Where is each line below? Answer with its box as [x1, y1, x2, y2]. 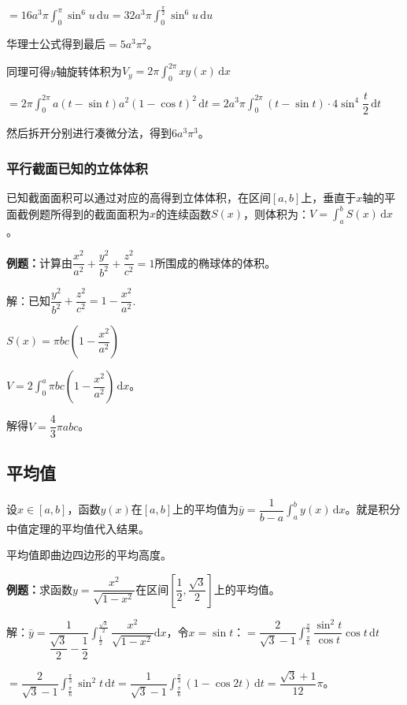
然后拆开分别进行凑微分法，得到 [6, 125, 172, 141]
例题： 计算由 [6, 254, 72, 270]
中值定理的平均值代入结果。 [6, 520, 150, 536]
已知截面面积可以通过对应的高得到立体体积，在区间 [6, 188, 271, 205]
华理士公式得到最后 [6, 35, 105, 52]
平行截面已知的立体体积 [6, 158, 148, 177]
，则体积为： [243, 205, 310, 222]
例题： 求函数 [6, 580, 72, 597]
